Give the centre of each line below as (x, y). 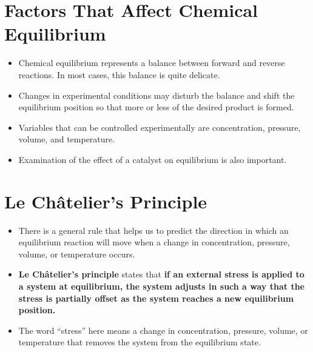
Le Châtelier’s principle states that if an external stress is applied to (161, 274)
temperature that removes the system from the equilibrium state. (140, 342)
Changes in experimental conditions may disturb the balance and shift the (156, 95)
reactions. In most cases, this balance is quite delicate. (119, 74)
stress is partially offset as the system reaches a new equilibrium (156, 298)
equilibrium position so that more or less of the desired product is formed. (156, 107)
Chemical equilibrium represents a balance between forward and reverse (152, 63)
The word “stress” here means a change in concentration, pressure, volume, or (163, 330)
